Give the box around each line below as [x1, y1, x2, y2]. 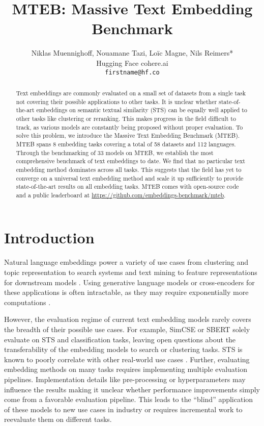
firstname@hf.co [105, 68, 160, 76]
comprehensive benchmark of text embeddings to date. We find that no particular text [16, 157, 245, 165]
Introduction [4, 227, 95, 248]
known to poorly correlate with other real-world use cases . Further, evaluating [4, 354, 250, 364]
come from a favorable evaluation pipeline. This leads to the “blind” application [4, 394, 253, 405]
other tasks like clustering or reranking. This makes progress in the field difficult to [16, 114, 236, 122]
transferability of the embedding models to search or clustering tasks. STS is [4, 344, 243, 355]
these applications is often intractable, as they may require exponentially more [4, 287, 249, 297]
